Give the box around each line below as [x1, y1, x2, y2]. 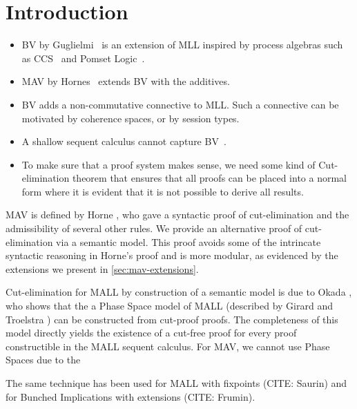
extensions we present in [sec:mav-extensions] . [6, 261, 199, 276]
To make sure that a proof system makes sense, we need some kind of [21, 157, 316, 171]
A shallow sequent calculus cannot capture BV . [21, 134, 226, 149]
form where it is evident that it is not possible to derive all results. [21, 184, 304, 198]
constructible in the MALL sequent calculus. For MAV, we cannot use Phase [6, 339, 330, 353]
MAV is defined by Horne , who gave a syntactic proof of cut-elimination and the [6, 207, 349, 222]
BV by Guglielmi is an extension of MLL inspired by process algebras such [21, 37, 343, 52]
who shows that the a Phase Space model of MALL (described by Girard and [6, 298, 334, 313]
